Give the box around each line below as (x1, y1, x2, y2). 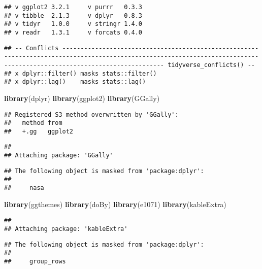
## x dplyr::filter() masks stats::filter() (4, 70, 157, 77)
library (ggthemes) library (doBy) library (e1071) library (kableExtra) (4, 198, 226, 209)
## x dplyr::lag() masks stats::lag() (4, 78, 146, 86)
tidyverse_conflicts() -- (168, 61, 255, 69)
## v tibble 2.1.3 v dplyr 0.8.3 (4, 12, 143, 19)
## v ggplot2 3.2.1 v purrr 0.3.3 (4, 4, 143, 11)
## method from (4, 119, 62, 127)
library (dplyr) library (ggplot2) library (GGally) (4, 92, 160, 103)
